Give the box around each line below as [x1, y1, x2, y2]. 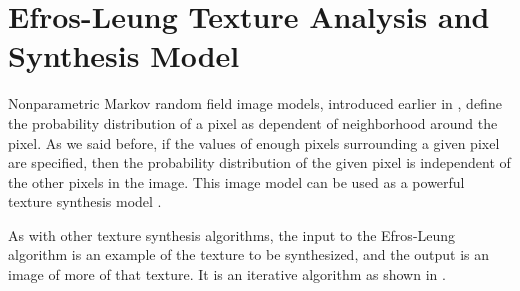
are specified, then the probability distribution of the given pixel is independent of [8, 152, 511, 173]
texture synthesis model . [8, 191, 162, 212]
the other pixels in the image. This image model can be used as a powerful [8, 171, 465, 192]
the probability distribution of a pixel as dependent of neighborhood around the [8, 112, 498, 133]
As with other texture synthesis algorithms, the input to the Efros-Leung [8, 224, 456, 245]
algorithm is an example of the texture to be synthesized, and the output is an [8, 244, 490, 265]
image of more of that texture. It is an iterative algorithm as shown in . [8, 264, 446, 285]
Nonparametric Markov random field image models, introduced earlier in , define [8, 93, 502, 114]
